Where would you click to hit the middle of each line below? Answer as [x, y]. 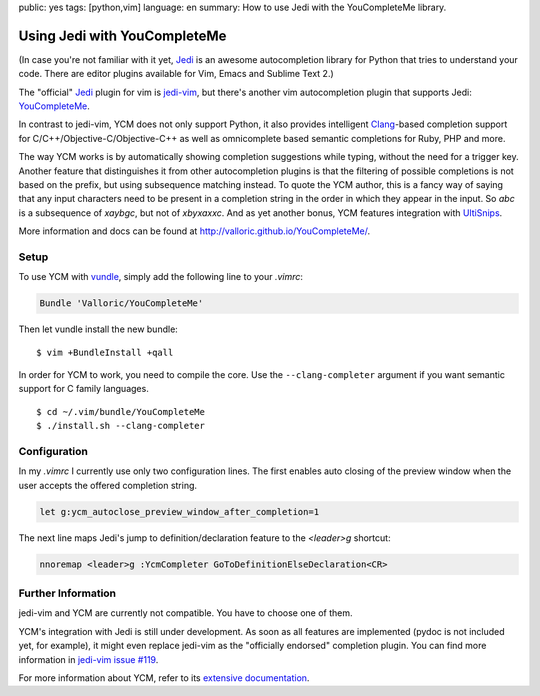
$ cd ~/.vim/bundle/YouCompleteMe [120, 411]
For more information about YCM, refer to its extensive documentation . [164, 678]
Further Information [67, 593]
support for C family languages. [83, 389]
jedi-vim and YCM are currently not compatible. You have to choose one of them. [186, 613]
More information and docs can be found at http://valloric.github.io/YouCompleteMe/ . [194, 231]
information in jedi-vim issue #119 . [88, 659]
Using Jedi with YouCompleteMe [122, 35]
